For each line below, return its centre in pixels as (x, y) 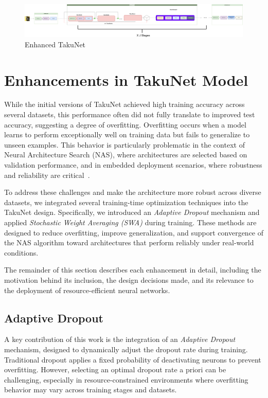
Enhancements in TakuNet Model (126, 79)
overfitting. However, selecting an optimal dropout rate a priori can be (115, 369)
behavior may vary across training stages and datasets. (91, 390)
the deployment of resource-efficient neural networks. (87, 290)
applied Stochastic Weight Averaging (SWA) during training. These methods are (130, 222)
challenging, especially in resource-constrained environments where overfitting (126, 379)
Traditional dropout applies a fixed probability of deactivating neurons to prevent (133, 359)
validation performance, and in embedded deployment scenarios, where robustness (133, 165)
